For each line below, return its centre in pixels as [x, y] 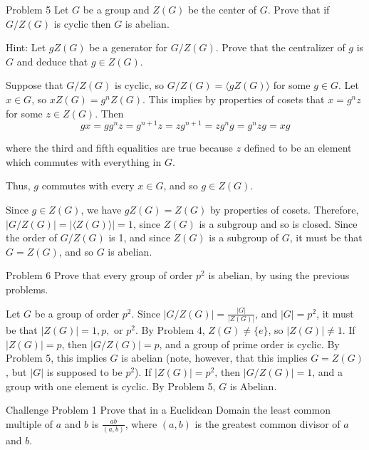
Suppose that [35, 85]
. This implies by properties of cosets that [233, 99]
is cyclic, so [139, 85]
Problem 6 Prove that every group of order [99, 275]
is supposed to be [84, 371]
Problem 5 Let [37, 9]
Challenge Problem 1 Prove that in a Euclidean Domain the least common [168, 410]
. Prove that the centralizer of [280, 47]
